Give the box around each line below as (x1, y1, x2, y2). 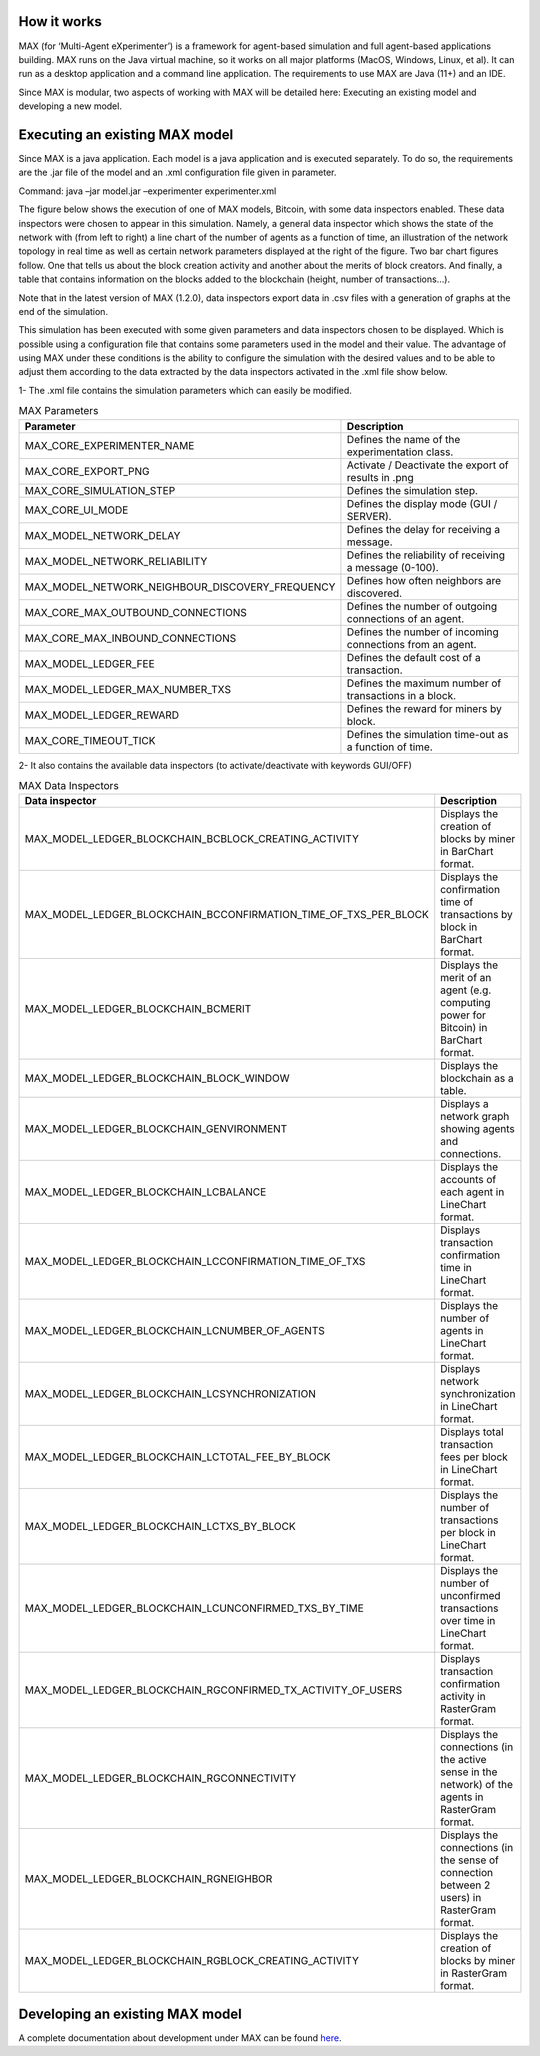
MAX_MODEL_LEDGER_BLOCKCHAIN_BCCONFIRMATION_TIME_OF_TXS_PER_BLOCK (24, 908, 429, 922)
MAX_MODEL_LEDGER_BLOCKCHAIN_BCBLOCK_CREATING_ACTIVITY (24, 832, 359, 846)
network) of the (440, 1778, 514, 1792)
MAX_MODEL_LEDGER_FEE (24, 656, 155, 670)
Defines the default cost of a (346, 650, 481, 664)
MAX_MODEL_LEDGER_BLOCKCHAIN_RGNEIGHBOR (24, 1872, 273, 1886)
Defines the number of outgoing (346, 599, 498, 613)
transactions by (440, 908, 514, 922)
